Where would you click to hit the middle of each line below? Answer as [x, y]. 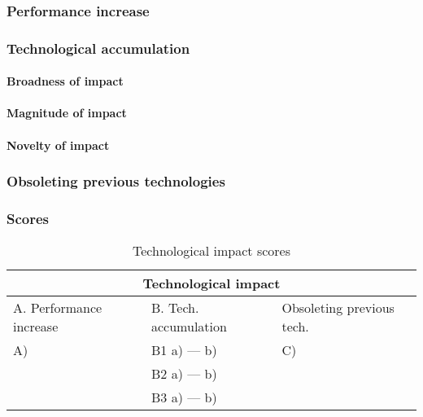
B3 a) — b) [184, 397]
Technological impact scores [211, 251]
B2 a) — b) [184, 374]
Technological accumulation [98, 48]
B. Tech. [175, 308]
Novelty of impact [58, 145]
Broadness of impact [65, 81]
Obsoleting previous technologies [116, 181]
